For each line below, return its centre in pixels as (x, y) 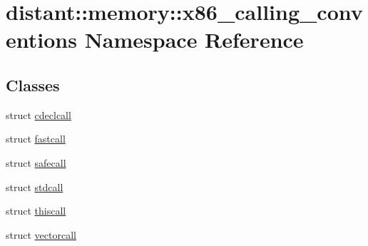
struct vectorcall (41, 234)
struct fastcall (36, 139)
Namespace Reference (194, 40)
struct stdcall (35, 186)
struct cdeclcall (39, 114)
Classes (33, 84)
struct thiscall (36, 211)
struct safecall (36, 162)
